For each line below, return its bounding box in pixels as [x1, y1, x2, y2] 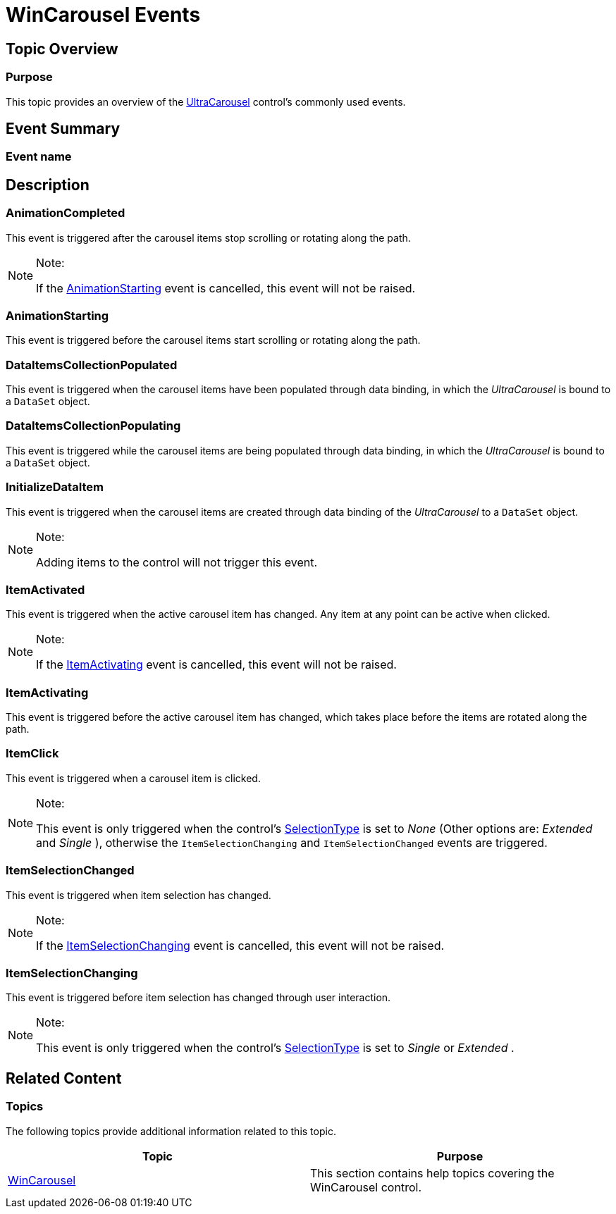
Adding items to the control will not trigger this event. [36, 555, 318, 569]
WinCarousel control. [310, 1179, 421, 1194]
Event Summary [6, 119, 121, 137]
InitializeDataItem [6, 480, 104, 495]
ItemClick [6, 746, 59, 761]
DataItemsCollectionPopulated [6, 357, 178, 372]
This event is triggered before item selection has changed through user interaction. [6, 991, 391, 1004]
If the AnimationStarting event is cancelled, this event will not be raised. [36, 280, 416, 295]
